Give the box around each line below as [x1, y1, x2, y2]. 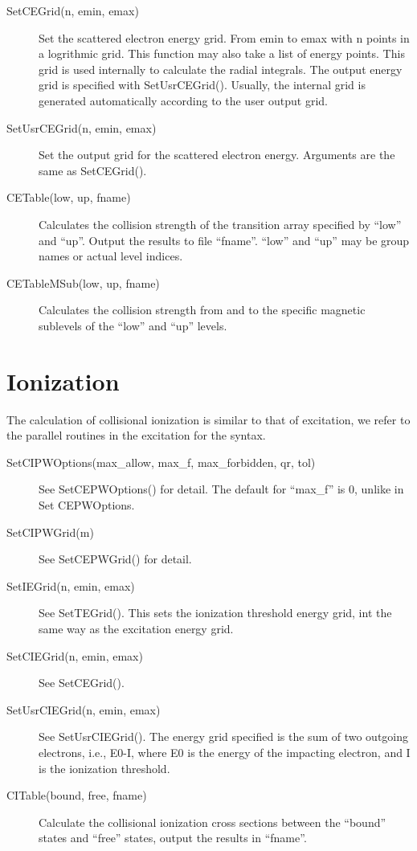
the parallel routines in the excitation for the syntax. [6, 427, 266, 444]
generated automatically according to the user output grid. [39, 92, 328, 108]
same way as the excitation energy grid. [39, 620, 234, 636]
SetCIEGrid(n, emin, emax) [6, 647, 143, 664]
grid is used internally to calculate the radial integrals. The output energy [39, 60, 403, 77]
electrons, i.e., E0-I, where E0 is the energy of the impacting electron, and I [39, 743, 411, 760]
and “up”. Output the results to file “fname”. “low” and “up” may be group [39, 231, 410, 248]
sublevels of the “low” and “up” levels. [39, 317, 227, 333]
